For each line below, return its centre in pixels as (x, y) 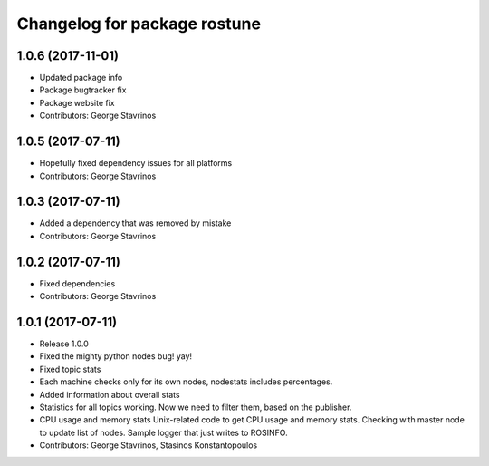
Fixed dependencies (77, 283)
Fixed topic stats (70, 369)
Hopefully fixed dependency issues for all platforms (136, 163)
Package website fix (77, 102)
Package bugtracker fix (83, 90)
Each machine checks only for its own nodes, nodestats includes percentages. (186, 382)
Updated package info (81, 78)
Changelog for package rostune (139, 24)
